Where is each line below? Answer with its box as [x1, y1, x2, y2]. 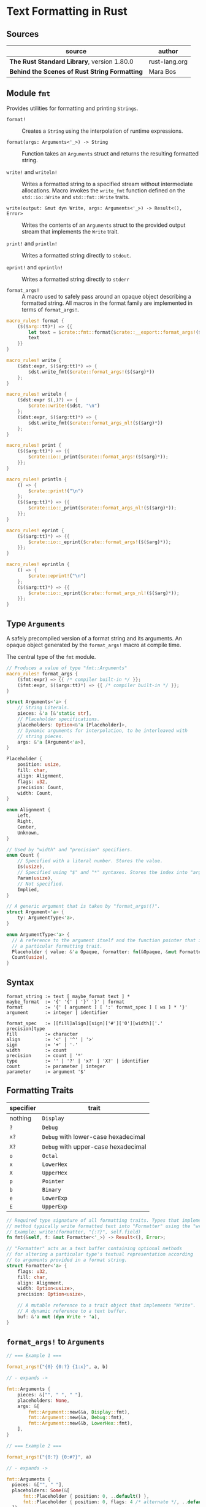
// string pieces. [17, 733, 64, 739]
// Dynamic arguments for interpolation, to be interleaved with [17, 727, 188, 734]
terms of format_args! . [21, 305, 80, 313]
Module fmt [6, 88, 51, 99]
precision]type [6, 1025, 45, 1032]
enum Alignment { [6, 807, 51, 813]
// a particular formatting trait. [12, 943, 103, 949]
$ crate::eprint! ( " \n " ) [28, 573, 86, 579]
